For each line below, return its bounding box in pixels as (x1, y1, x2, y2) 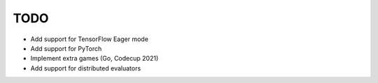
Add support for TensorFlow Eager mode (30, 35, 148, 43)
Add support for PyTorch (30, 44, 102, 52)
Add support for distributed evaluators (30, 63, 141, 73)
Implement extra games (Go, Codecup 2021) (30, 54, 159, 63)
